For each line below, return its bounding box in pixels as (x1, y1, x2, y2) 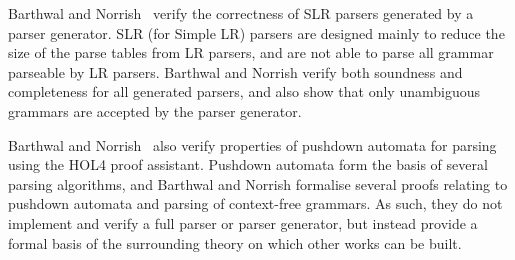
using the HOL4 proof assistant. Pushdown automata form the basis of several (8, 154, 488, 175)
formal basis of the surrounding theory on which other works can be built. (8, 232, 462, 253)
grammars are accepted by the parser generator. (8, 100, 302, 121)
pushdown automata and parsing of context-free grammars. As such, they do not (8, 193, 503, 214)
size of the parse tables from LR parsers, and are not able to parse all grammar (8, 42, 494, 63)
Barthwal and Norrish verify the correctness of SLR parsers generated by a (8, 3, 474, 23)
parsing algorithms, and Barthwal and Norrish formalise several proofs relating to (8, 173, 508, 194)
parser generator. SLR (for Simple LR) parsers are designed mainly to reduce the (8, 22, 505, 43)
